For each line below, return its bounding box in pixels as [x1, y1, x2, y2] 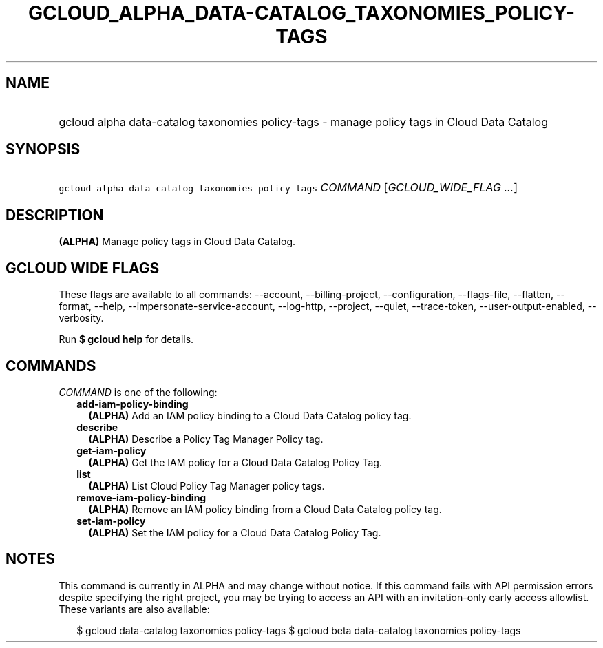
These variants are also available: [59, 603, 210, 615]
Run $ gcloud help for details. [59, 333, 194, 346]
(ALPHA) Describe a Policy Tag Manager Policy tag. [88, 432, 324, 445]
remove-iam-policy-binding [76, 491, 207, 503]
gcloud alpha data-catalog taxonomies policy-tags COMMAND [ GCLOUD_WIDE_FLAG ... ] [59, 180, 518, 195]
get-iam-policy [76, 444, 147, 457]
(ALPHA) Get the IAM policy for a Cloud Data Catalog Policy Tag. [88, 456, 382, 468]
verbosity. [59, 312, 104, 324]
